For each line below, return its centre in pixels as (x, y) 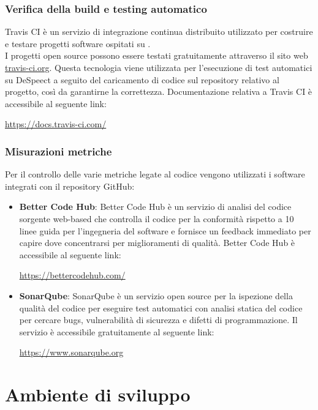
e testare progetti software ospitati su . (78, 43)
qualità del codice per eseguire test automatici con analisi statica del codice (161, 307)
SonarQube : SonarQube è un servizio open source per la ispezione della (156, 295)
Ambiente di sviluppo (98, 394)
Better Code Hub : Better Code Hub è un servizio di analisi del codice (155, 207)
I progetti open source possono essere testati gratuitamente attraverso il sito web (157, 55)
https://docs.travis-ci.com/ (56, 124)
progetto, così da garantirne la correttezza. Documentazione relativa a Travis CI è (159, 91)
